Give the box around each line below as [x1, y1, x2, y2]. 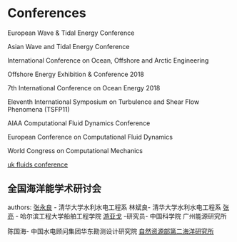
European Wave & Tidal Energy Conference [7, 28, 135, 37]
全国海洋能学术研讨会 [7, 183, 101, 195]
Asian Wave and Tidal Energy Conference [7, 42, 130, 51]
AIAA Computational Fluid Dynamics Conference [7, 119, 151, 127]
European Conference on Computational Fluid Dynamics [7, 132, 173, 141]
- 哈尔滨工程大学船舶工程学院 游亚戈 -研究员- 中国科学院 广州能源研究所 [15, 211, 227, 220]
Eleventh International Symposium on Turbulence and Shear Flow [7, 98, 200, 106]
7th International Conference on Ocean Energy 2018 [7, 83, 161, 92]
